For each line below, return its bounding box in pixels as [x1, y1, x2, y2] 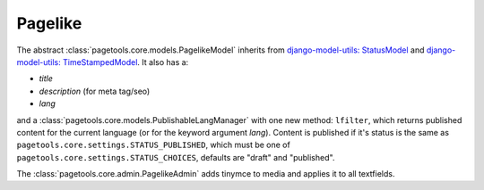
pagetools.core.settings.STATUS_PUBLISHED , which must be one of [16, 139, 290, 151]
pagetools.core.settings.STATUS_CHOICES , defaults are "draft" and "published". [16, 152, 335, 162]
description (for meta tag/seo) [39, 86, 151, 96]
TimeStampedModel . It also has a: [63, 56, 189, 67]
